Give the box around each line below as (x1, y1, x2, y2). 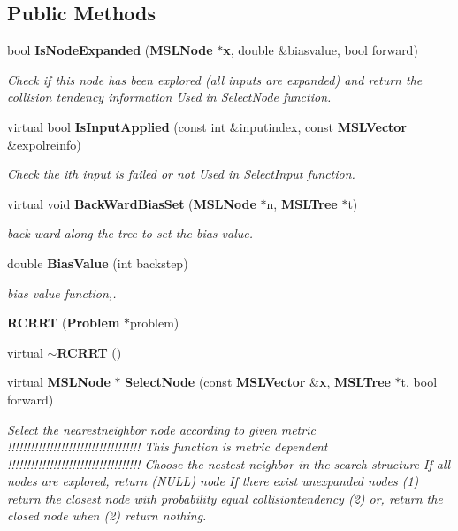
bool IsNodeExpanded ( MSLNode (7, 41, 213, 59)
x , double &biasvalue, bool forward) (223, 41, 418, 59)
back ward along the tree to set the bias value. (7, 224, 254, 242)
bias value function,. (7, 283, 117, 302)
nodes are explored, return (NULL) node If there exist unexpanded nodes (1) (7, 472, 419, 490)
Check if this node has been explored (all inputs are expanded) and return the (7, 70, 423, 88)
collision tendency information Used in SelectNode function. (7, 88, 332, 106)
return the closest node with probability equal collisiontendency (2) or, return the (7, 489, 443, 507)
